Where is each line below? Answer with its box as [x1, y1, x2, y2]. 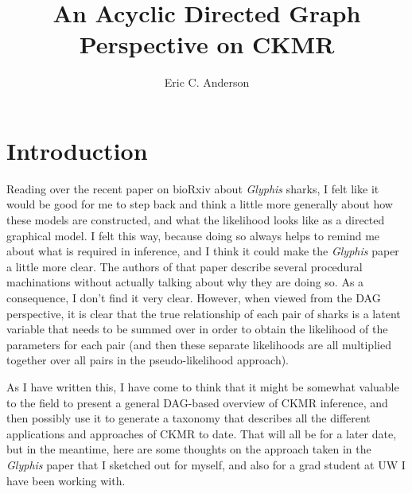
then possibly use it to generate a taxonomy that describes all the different [6, 410, 371, 426]
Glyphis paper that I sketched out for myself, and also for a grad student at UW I [6, 456, 406, 473]
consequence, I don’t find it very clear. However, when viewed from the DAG [6, 290, 381, 305]
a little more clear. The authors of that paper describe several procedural [6, 258, 363, 274]
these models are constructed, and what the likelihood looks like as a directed [6, 212, 385, 228]
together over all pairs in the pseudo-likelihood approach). [6, 352, 290, 368]
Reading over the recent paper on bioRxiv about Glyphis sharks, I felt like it [6, 180, 379, 196]
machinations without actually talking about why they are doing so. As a [6, 274, 364, 290]
